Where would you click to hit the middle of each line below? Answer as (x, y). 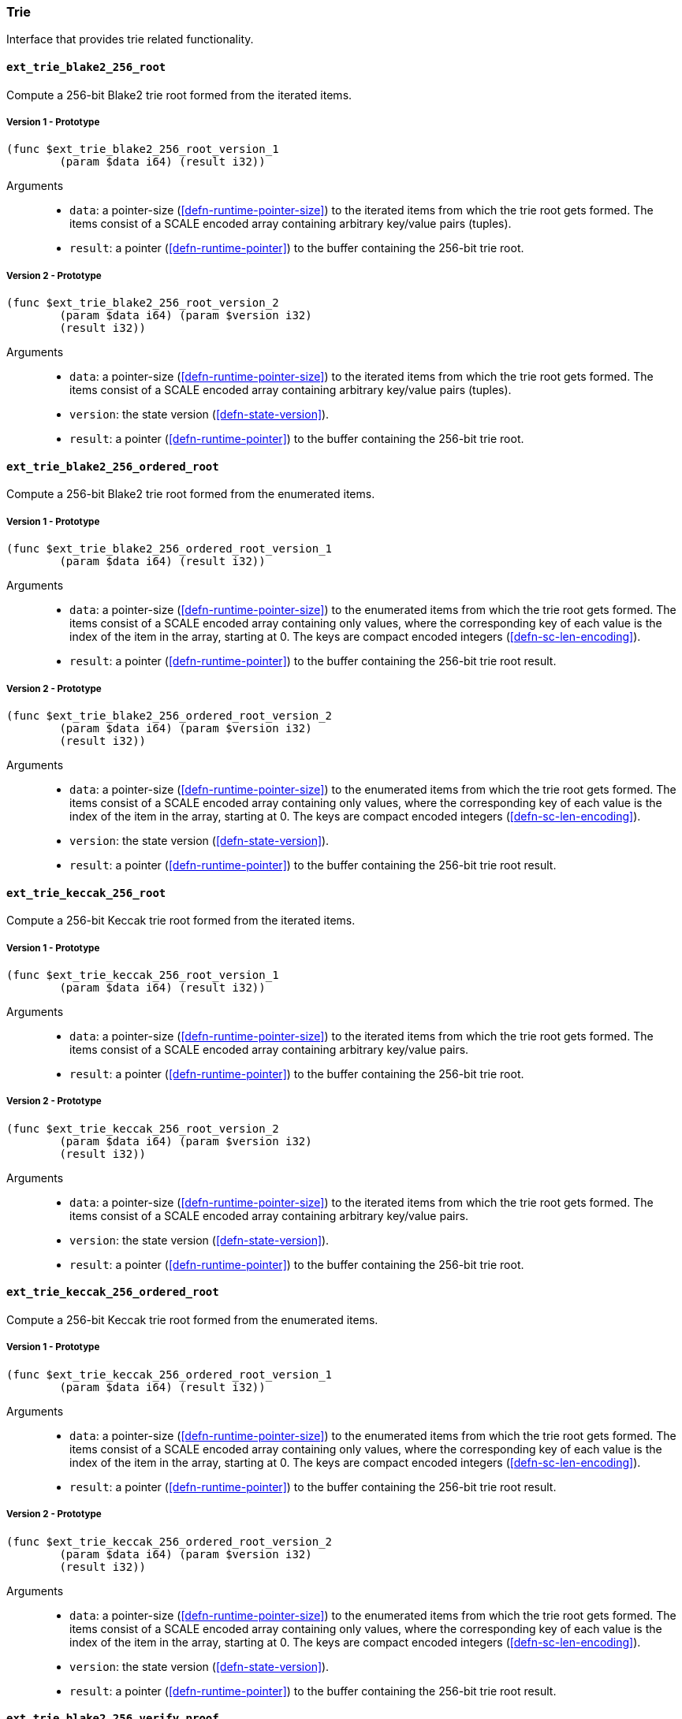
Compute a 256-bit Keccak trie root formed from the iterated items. (181, 921)
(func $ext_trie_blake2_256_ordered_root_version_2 (170, 715)
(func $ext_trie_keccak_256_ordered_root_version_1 (170, 1374)
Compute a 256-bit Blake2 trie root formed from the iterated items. (179, 95)
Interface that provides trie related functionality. (130, 39)
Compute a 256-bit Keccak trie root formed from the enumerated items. (192, 1319)
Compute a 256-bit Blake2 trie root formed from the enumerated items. (191, 494)
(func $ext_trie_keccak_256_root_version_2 (143, 1128)
